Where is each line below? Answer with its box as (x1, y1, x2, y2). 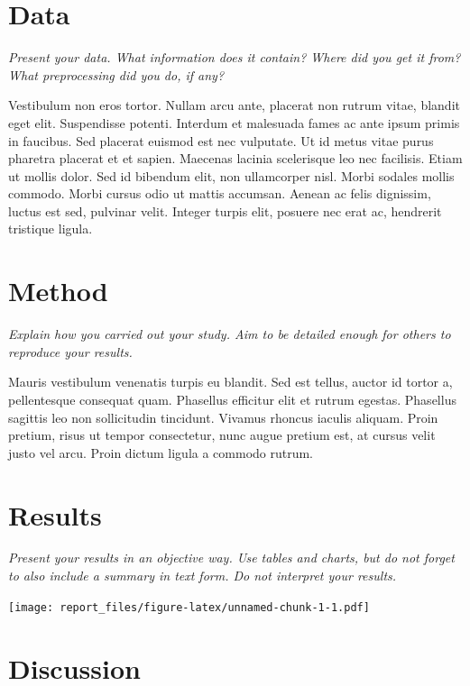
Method (8, 272, 108, 309)
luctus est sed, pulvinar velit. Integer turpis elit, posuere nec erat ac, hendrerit (8, 201, 442, 220)
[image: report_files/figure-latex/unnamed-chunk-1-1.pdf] (8, 600, 370, 614)
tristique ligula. (8, 219, 93, 238)
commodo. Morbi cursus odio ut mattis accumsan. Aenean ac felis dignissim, (8, 184, 431, 203)
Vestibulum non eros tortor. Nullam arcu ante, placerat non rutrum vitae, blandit (8, 96, 460, 114)
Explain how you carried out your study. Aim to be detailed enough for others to (8, 325, 451, 343)
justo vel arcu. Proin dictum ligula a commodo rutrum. (8, 443, 314, 462)
